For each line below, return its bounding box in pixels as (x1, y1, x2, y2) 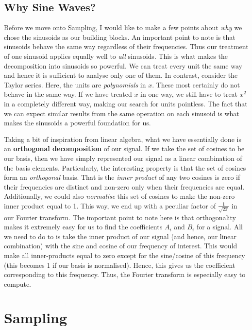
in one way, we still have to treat (140, 89, 238, 99)
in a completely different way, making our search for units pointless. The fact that (4, 98, 248, 108)
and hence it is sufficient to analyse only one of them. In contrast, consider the (4, 70, 238, 80)
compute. (4, 278, 31, 289)
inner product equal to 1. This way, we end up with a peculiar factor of (4, 200, 216, 210)
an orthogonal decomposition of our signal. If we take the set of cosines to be (4, 143, 245, 154)
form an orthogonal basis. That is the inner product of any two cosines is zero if (4, 172, 240, 182)
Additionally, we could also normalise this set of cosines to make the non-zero (4, 191, 235, 201)
